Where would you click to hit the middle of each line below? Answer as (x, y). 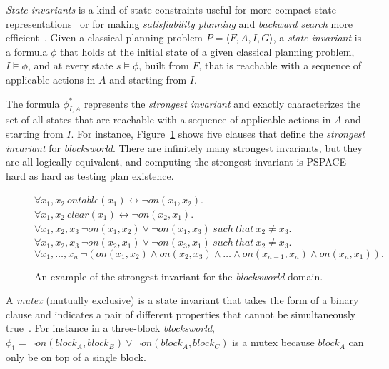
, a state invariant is (317, 37)
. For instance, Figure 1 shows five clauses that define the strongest (218, 133)
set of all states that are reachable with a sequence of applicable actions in (168, 120)
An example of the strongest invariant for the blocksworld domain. (179, 276)
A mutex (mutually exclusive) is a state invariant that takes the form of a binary (182, 300)
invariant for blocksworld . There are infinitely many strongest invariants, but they (184, 147)
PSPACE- (328, 162)
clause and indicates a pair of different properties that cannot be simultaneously (181, 314)
